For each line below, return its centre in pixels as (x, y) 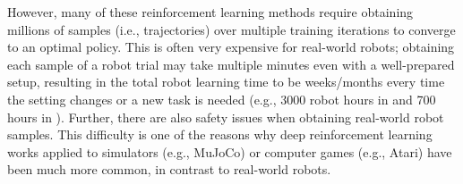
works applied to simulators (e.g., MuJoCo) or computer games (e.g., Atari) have (230, 151)
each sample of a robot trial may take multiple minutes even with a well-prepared (231, 64)
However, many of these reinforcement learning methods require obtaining (210, 12)
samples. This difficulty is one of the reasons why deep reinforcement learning (220, 134)
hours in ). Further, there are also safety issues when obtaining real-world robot (226, 117)
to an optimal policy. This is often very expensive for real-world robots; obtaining (231, 47)
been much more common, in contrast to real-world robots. (169, 169)
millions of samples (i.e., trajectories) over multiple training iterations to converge (231, 29)
